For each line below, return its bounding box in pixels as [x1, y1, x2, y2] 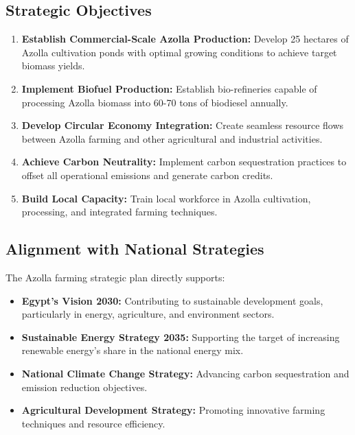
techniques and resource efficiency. [21, 416, 165, 430]
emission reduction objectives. [21, 379, 148, 394]
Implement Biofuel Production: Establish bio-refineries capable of [21, 81, 317, 95]
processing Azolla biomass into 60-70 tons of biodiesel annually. [21, 95, 288, 109]
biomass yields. [21, 58, 85, 73]
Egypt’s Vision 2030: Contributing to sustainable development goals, [21, 293, 323, 307]
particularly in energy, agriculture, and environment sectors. [21, 307, 275, 321]
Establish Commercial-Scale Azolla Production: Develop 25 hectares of [21, 32, 349, 46]
